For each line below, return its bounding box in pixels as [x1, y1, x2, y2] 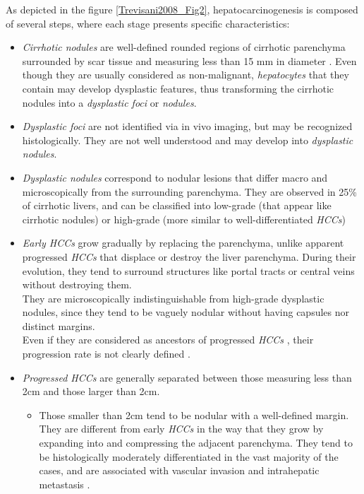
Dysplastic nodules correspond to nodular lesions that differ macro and [22, 170, 328, 184]
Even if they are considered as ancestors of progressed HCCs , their [22, 332, 314, 347]
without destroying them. [22, 277, 132, 292]
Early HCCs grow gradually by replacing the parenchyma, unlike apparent [22, 235, 344, 250]
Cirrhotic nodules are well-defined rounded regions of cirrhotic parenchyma [22, 40, 346, 54]
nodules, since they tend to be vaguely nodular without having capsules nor [22, 305, 349, 319]
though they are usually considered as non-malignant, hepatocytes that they [22, 67, 349, 82]
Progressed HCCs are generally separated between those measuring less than [22, 370, 352, 384]
